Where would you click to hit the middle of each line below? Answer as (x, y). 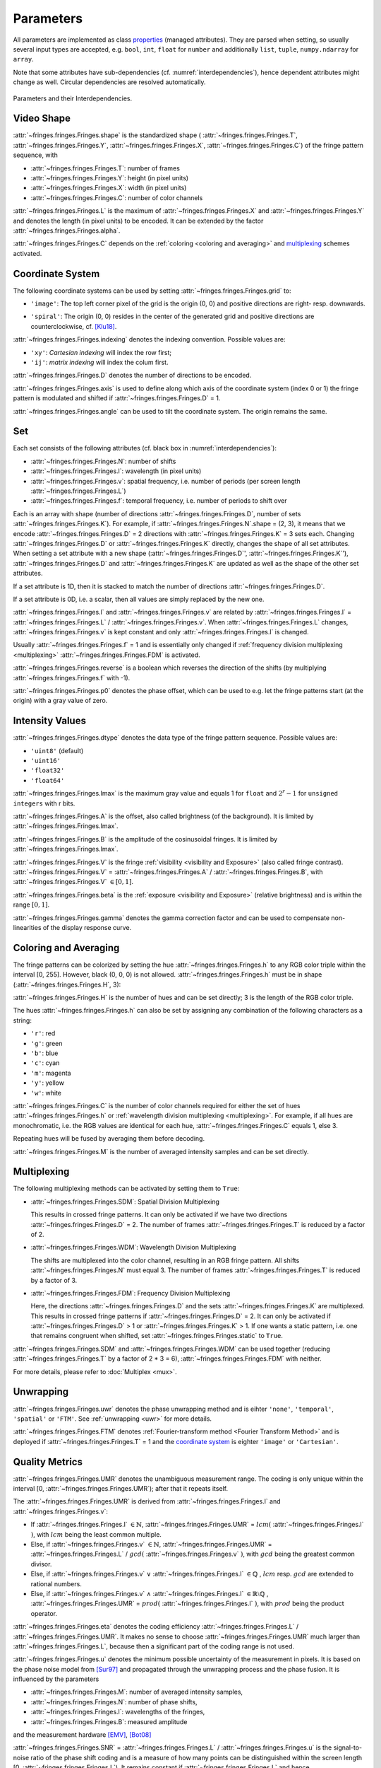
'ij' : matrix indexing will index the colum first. (99, 362)
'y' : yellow (48, 1083)
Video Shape (42, 118)
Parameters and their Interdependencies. (73, 98)
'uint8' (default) (57, 750)
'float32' (48, 770)
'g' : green (47, 1043)
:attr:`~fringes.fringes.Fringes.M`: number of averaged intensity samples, (137, 1692)
